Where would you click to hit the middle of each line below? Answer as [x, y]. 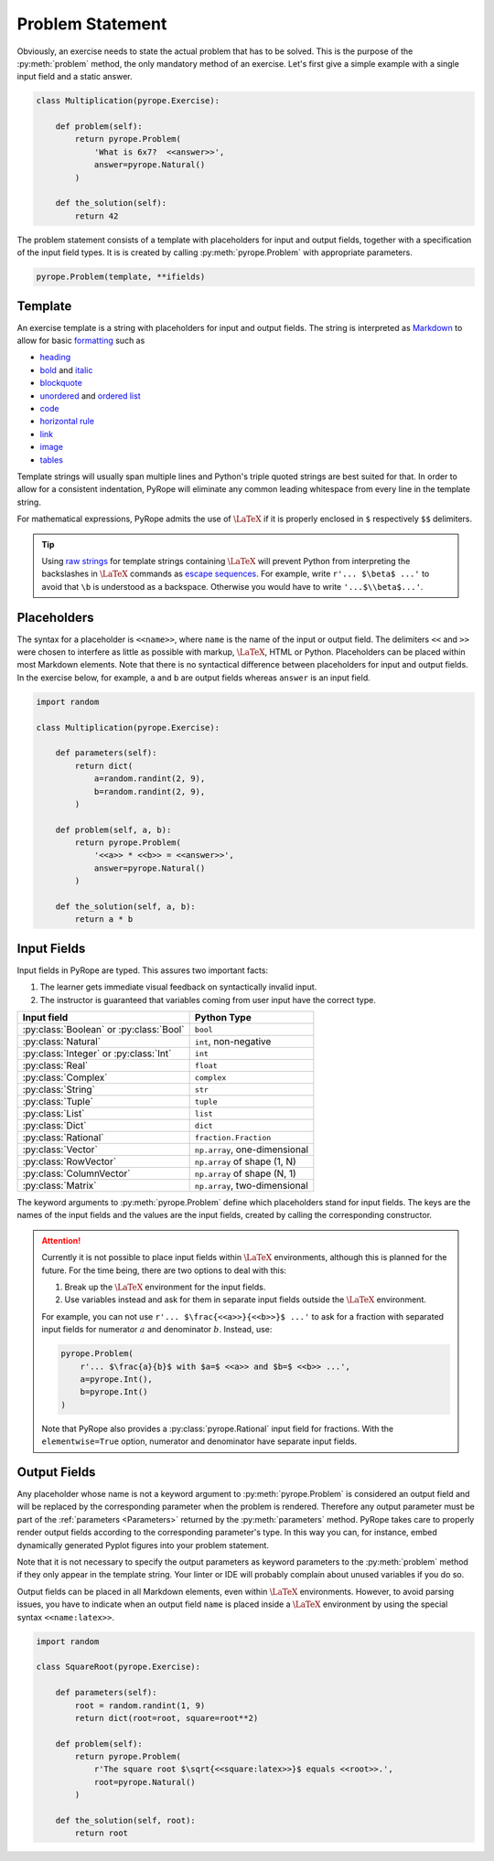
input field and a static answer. [75, 77]
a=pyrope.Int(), [116, 1379]
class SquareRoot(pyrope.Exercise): [118, 1667]
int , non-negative [233, 1042]
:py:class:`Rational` [63, 1138]
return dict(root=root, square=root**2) [166, 1718]
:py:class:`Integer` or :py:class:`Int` [97, 1053]
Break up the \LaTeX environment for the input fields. [165, 1287]
